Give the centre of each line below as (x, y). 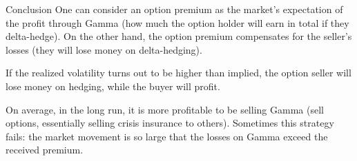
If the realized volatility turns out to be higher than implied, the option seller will (178, 73)
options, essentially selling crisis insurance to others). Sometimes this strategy (170, 123)
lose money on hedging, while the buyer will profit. (113, 86)
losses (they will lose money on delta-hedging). (104, 49)
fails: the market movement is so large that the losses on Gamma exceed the (167, 136)
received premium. (45, 150)
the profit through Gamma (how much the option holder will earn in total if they (177, 22)
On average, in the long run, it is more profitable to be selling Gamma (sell (165, 109)
